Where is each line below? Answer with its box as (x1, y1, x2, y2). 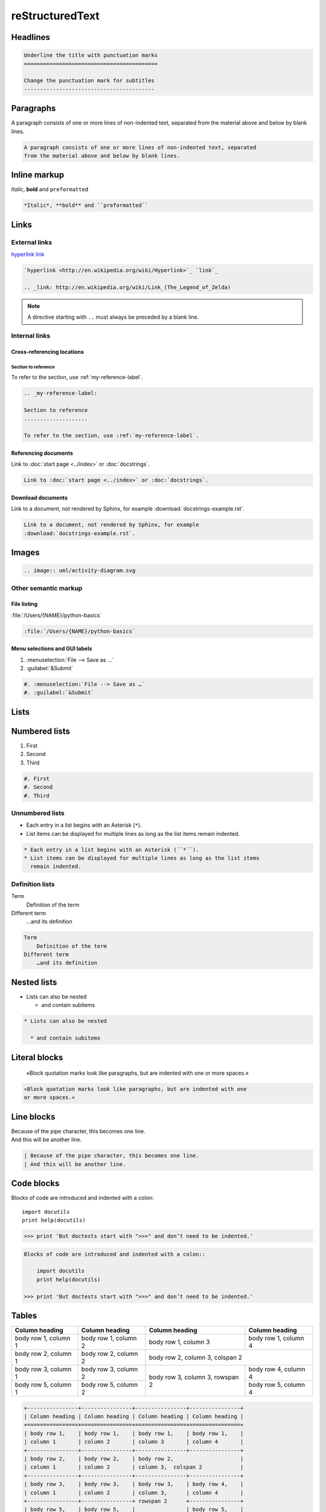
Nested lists (11, 977, 57, 987)
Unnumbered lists (11, 809, 65, 817)
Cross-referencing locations (11, 348, 85, 355)
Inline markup (11, 170, 65, 180)
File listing (11, 601, 38, 608)
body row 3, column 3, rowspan (149, 1373, 239, 1381)
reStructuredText (11, 9, 100, 22)
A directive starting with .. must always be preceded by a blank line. (27, 313, 199, 321)
